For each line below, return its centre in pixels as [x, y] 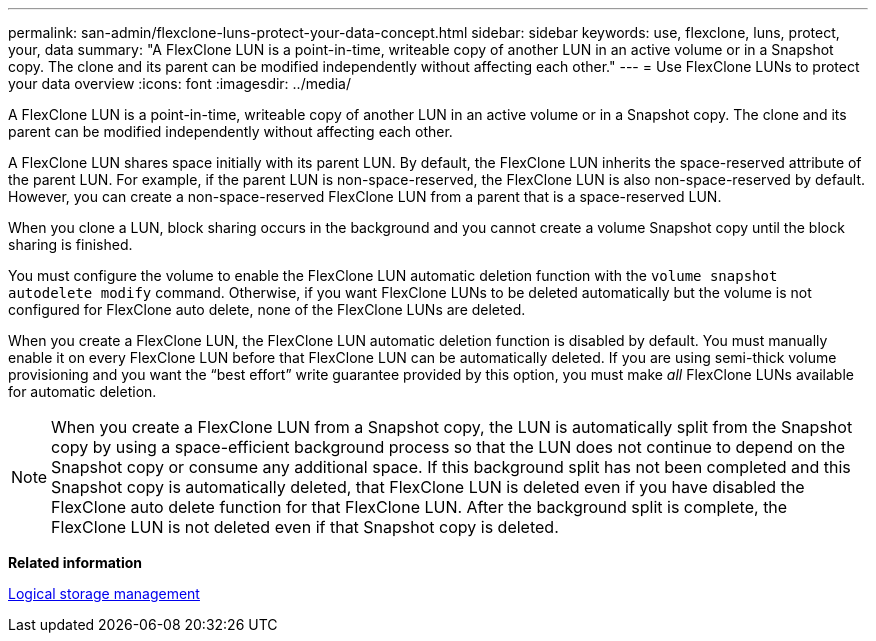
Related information [75, 562]
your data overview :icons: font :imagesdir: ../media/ [179, 83]
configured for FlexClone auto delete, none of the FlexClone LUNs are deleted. [267, 309]
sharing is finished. [70, 244]
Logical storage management [104, 593]
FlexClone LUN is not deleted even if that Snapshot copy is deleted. [305, 527]
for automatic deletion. [82, 391]
